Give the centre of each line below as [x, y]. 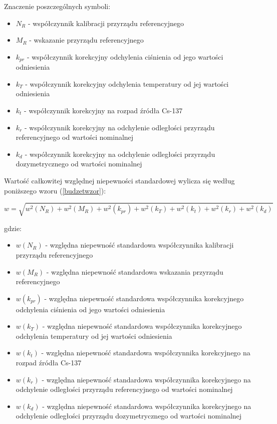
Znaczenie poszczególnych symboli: [57, 6]
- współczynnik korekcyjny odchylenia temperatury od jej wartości [127, 83]
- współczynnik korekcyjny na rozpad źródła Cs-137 [103, 111]
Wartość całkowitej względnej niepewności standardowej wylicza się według [119, 180]
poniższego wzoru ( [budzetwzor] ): [55, 190]
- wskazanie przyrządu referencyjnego [86, 40]
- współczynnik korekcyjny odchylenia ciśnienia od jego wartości [125, 56]
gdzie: [13, 228]
